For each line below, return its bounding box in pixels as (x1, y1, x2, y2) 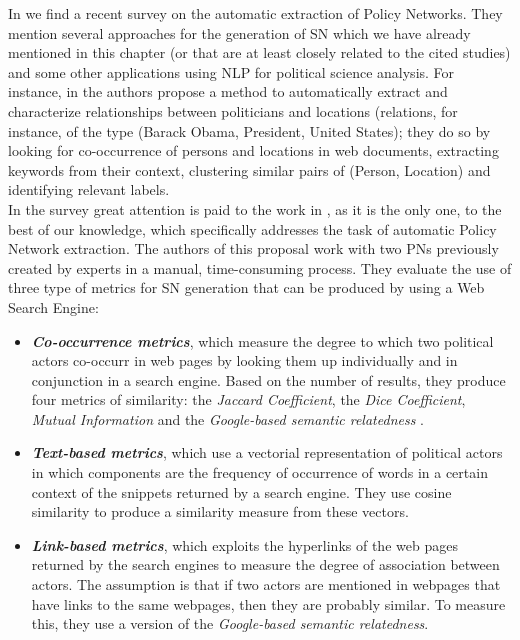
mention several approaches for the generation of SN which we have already (8, 22, 471, 43)
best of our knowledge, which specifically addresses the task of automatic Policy (8, 218, 497, 239)
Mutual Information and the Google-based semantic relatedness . (31, 408, 424, 429)
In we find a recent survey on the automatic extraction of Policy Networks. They (8, 3, 503, 23)
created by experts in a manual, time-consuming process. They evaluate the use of (8, 257, 512, 278)
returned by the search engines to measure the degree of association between (31, 554, 500, 575)
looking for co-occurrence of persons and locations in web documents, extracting (8, 140, 499, 161)
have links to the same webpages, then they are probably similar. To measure (31, 593, 506, 614)
